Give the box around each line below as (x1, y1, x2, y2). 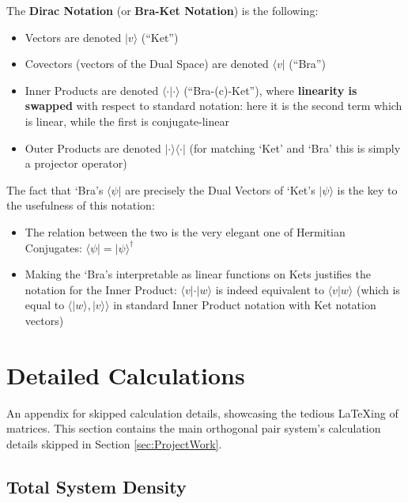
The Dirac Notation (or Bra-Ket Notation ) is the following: (6, 2, 319, 18)
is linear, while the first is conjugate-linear (25, 112, 229, 129)
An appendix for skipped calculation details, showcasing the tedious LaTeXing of (6, 404, 399, 421)
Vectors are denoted (25, 28, 122, 45)
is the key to (337, 181, 398, 198)
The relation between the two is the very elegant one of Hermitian (25, 223, 346, 240)
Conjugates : (25, 239, 82, 255)
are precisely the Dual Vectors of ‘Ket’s (125, 181, 315, 198)
